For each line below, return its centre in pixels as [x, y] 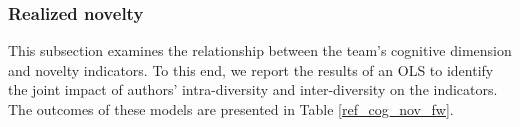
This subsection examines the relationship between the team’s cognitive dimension [260, 50]
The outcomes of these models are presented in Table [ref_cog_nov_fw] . [231, 109]
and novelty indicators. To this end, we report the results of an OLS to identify [251, 69]
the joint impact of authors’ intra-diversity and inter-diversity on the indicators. [253, 89]
